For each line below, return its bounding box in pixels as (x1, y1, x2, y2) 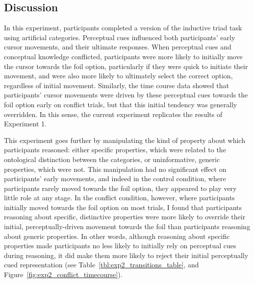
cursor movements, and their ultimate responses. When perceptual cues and (4, 42, 231, 52)
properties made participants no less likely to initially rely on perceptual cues (4, 240, 236, 251)
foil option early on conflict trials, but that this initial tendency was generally (4, 99, 237, 109)
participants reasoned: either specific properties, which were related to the (4, 144, 226, 155)
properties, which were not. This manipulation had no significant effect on (4, 164, 227, 174)
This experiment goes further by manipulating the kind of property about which (4, 135, 245, 145)
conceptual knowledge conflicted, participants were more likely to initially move (4, 51, 243, 61)
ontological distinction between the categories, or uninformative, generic (4, 154, 220, 164)
